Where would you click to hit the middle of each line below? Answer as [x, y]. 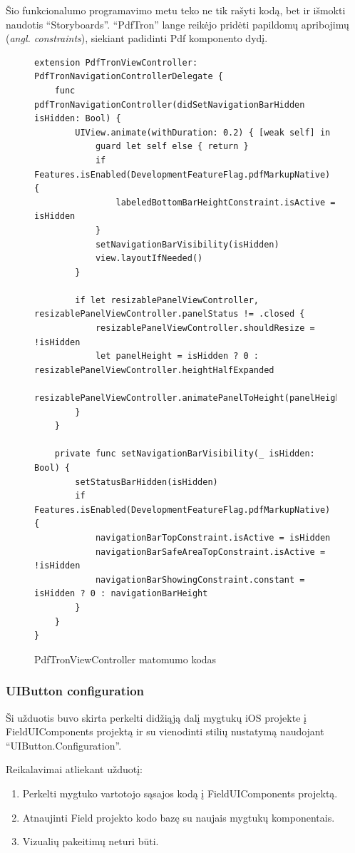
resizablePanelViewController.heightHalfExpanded [154, 370]
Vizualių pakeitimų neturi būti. [91, 841]
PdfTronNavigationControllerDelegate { [129, 77]
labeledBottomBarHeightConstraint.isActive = [226, 202]
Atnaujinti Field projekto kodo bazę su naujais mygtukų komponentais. [179, 817]
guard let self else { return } [172, 147]
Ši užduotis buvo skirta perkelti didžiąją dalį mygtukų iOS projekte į [156, 717]
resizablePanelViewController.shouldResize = [205, 328]
